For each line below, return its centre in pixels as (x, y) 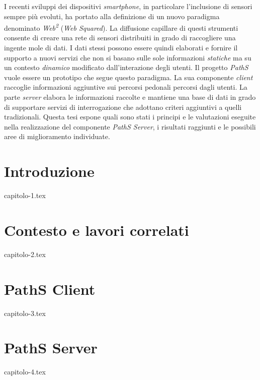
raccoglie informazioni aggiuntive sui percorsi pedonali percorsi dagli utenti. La (126, 87)
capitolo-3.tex (25, 313)
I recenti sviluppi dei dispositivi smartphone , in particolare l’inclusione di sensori (128, 6)
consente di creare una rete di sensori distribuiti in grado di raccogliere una (120, 38)
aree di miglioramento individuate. (57, 136)
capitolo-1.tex (25, 195)
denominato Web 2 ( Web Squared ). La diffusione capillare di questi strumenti (121, 27)
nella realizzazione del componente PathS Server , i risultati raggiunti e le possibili (130, 126)
